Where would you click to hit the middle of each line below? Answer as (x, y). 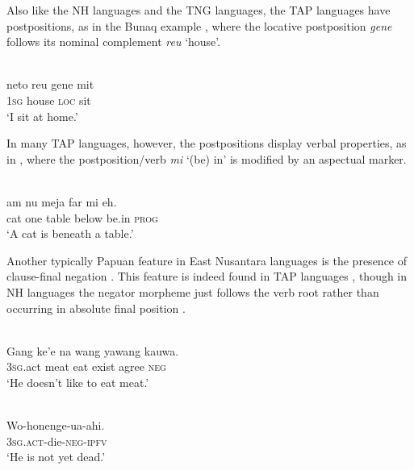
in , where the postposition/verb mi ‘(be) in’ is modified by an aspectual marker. (207, 158)
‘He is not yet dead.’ (56, 457)
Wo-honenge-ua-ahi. (56, 425)
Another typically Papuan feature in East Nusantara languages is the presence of (207, 260)
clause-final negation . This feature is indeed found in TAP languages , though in (207, 276)
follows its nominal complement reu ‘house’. (114, 42)
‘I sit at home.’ (42, 116)
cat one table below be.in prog (82, 217)
